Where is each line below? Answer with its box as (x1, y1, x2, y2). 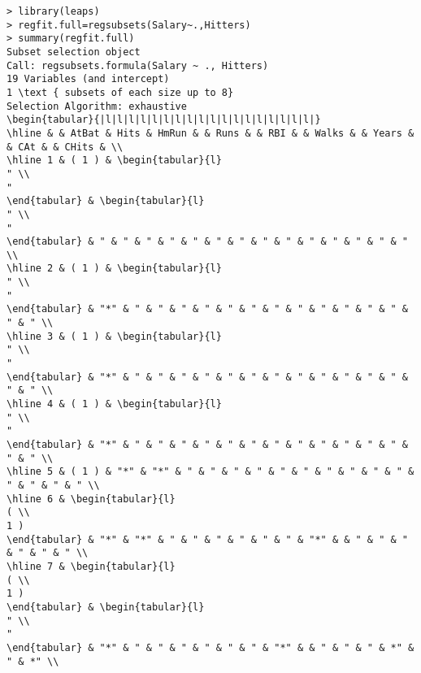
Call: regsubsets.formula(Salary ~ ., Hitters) (7, 59, 269, 72)
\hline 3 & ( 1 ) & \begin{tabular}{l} (7, 330, 222, 342)
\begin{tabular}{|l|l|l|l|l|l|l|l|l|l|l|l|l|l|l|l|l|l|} (7, 114, 321, 126)
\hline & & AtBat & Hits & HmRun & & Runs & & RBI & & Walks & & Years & (7, 127, 414, 139)
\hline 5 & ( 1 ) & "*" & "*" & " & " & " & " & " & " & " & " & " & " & (7, 466, 414, 478)
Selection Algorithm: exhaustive (7, 100, 187, 112)
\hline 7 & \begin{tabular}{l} (7, 560, 176, 572)
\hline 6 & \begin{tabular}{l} (7, 493, 176, 505)
